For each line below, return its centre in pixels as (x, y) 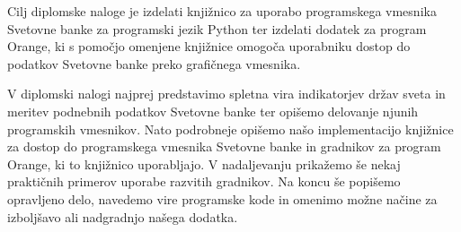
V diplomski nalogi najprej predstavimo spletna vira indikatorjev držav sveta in (226, 94)
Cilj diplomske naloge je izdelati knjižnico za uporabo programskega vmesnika (222, 11)
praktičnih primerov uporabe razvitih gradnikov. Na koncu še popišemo (204, 181)
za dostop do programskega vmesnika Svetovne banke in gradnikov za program (224, 146)
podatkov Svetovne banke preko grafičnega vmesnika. (154, 63)
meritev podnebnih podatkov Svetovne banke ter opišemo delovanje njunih (213, 111)
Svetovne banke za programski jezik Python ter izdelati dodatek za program (217, 28)
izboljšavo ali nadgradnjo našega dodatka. (123, 216)
